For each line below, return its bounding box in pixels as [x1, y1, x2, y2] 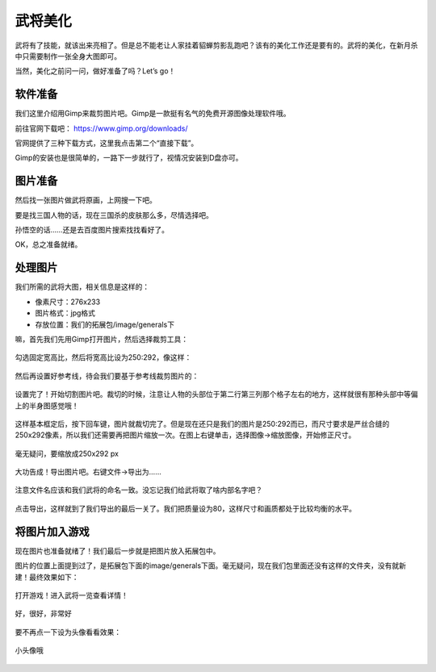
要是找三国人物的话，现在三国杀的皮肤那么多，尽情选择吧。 [15, 210, 213, 219]
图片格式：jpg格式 [35, 308, 96, 318]
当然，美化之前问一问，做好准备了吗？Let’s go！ [15, 66, 176, 76]
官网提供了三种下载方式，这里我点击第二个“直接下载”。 [15, 138, 199, 148]
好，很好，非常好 [15, 609, 72, 619]
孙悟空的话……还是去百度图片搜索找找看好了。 [15, 225, 170, 235]
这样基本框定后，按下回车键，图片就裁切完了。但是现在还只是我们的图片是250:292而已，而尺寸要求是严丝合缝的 [15, 419, 390, 428]
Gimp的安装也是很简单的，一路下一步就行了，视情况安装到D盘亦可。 [15, 153, 243, 163]
